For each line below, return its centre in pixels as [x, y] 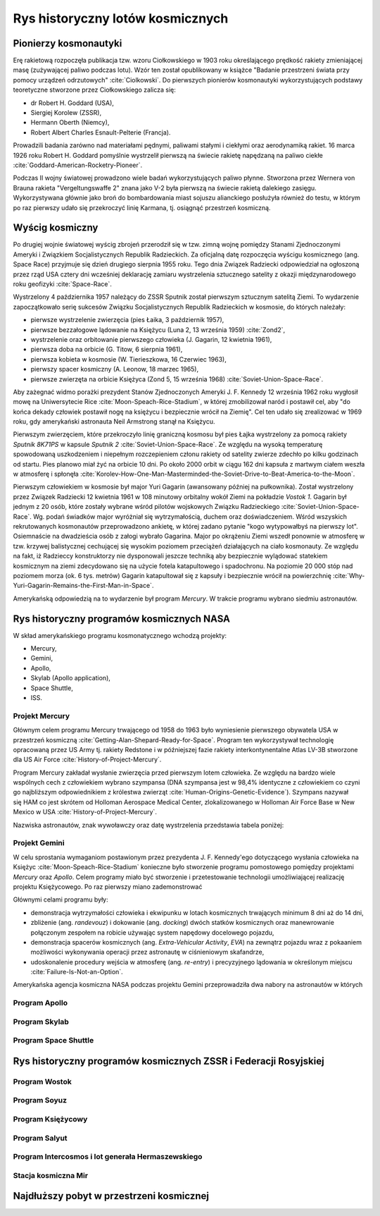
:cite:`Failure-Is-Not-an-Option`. [77, 972]
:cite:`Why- [349, 575]
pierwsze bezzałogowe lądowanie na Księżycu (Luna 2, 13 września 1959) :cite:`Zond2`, [158, 330]
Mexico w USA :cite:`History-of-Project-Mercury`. [85, 812]
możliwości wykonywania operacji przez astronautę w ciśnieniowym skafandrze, [147, 952]
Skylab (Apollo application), [70, 678]
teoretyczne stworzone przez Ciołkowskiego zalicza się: [94, 90]
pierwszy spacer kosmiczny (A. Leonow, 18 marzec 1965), [115, 369]
